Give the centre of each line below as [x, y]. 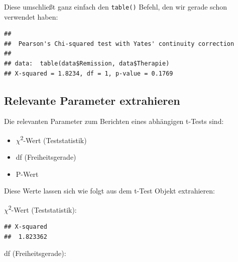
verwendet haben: [31, 16]
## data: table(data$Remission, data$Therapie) [87, 64]
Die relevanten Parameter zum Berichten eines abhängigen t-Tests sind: [114, 121]
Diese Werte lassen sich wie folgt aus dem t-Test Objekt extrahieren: [109, 191]
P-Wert [27, 174]
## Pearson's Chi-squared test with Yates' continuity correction [119, 44]
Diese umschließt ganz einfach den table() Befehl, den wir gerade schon [115, 7]
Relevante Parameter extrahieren [92, 100]
